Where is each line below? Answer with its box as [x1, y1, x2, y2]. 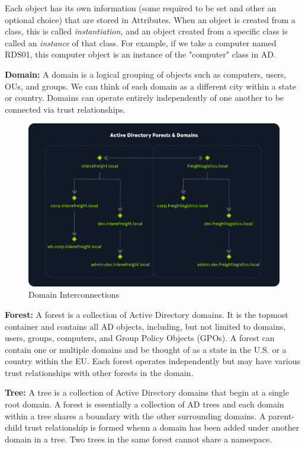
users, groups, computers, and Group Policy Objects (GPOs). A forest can [5, 332, 275, 344]
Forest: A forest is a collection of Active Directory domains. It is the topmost [5, 308, 288, 320]
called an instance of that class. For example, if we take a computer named [5, 36, 277, 49]
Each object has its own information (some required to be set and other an [5, 2, 277, 14]
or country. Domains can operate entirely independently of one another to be [5, 91, 284, 104]
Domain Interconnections [28, 288, 120, 301]
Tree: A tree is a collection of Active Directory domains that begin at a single [5, 386, 289, 399]
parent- [268, 409, 295, 422]
